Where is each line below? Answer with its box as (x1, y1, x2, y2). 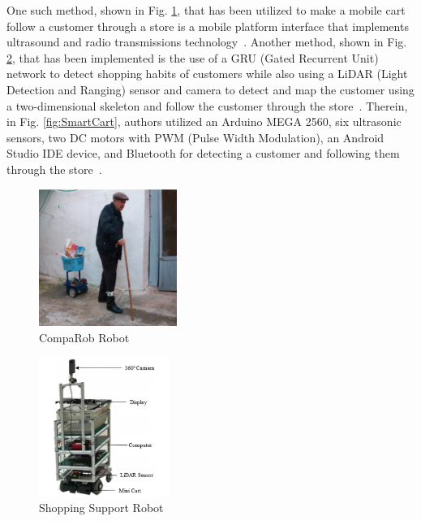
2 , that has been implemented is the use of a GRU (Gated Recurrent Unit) (6, 49, 379, 66)
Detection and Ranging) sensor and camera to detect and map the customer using (6, 80, 415, 98)
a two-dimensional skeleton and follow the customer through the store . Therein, (6, 97, 408, 114)
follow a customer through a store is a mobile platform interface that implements (6, 17, 409, 34)
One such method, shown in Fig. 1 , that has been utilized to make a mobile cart (6, 2, 406, 18)
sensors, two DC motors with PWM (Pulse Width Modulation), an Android (6, 128, 384, 145)
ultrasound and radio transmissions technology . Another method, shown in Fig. (6, 33, 407, 50)
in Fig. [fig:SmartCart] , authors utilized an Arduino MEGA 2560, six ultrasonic (6, 113, 402, 130)
